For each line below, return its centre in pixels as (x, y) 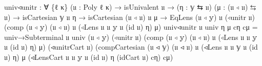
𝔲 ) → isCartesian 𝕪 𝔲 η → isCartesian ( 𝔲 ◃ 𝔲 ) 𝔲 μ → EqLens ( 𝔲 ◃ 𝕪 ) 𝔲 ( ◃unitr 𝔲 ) (129, 17)
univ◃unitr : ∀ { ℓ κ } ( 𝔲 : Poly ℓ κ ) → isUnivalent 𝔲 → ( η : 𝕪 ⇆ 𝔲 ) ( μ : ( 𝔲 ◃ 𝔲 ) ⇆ (130, 7)
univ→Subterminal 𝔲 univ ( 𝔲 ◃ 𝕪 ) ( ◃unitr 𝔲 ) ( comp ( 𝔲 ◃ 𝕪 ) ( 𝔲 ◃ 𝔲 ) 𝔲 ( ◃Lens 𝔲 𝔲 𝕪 (131, 37)
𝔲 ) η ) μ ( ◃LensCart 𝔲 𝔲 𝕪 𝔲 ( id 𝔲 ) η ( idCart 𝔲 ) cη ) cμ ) (89, 57)
